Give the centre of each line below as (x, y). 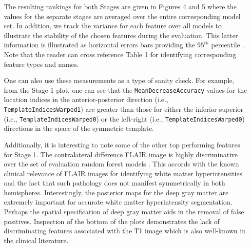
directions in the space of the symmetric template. (79, 128)
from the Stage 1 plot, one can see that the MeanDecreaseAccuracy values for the (125, 90)
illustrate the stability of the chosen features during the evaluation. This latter (121, 35)
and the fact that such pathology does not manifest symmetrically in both (115, 183)
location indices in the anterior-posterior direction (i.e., (86, 99)
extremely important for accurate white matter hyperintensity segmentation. (118, 202)
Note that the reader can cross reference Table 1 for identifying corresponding (120, 54)
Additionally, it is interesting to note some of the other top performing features (122, 144)
